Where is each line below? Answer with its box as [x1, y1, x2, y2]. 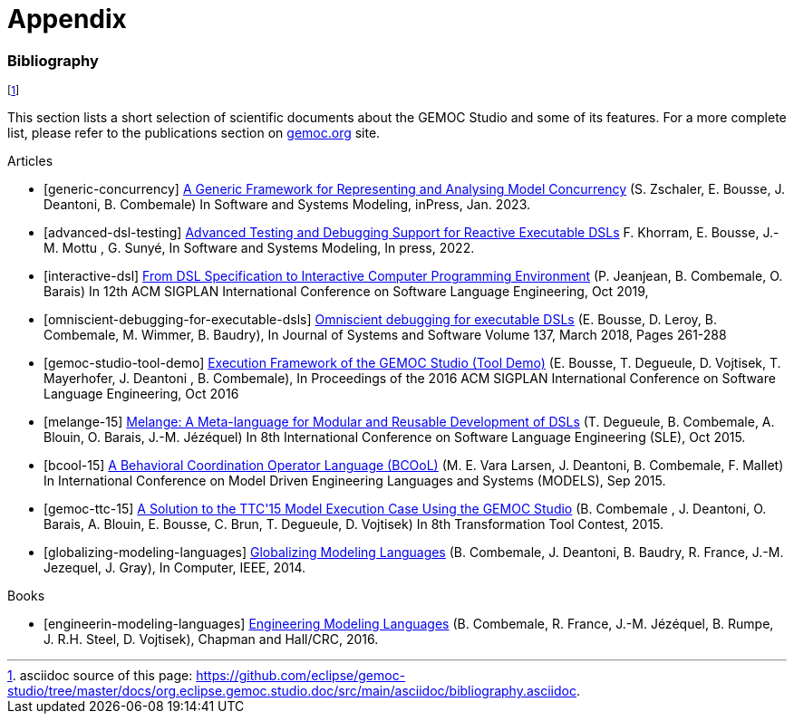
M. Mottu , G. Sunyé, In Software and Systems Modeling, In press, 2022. [44, 240, 475, 256]
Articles [7, 153, 53, 169]
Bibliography [7, 51, 99, 70]
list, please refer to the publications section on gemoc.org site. [7, 125, 381, 141]
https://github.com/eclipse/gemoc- [196, 668, 406, 684]
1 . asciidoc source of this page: [7, 668, 193, 684]
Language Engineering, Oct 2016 [44, 386, 239, 402]
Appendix [7, 4, 127, 34]
